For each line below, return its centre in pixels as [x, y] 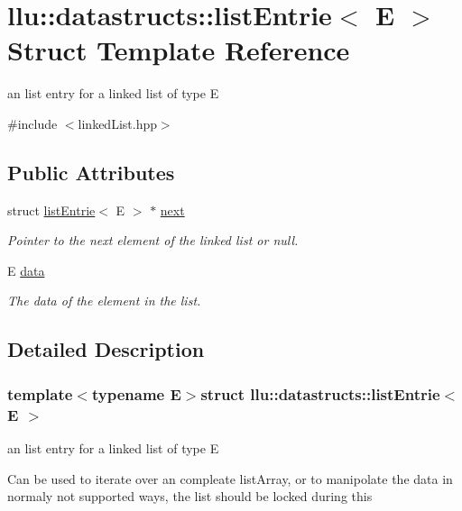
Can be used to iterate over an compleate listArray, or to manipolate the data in [230, 478]
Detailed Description [106, 349]
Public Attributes [91, 172]
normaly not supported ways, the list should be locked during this [190, 496]
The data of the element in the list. [104, 301]
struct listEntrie [51, 210]
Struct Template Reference [179, 50]
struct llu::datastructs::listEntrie [320, 393]
